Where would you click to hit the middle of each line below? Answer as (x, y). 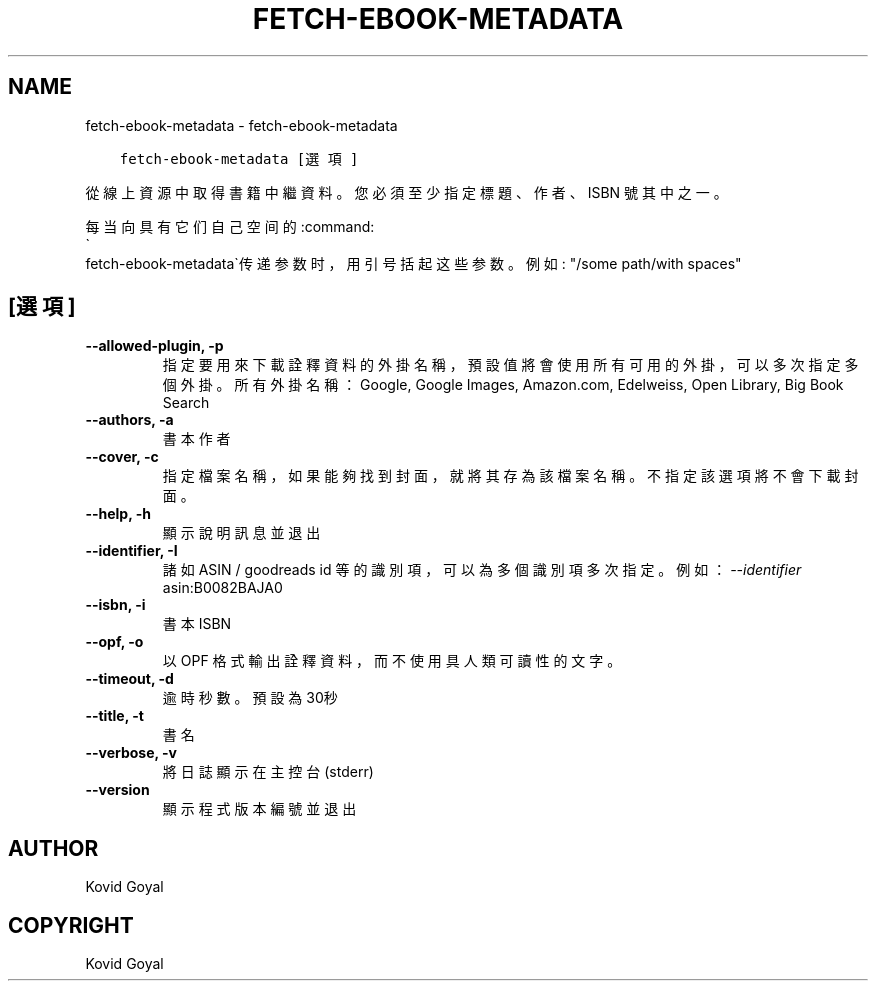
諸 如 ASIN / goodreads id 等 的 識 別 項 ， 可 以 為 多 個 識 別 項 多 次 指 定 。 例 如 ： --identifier (482, 570)
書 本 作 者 (196, 439)
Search (186, 403)
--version (117, 790)
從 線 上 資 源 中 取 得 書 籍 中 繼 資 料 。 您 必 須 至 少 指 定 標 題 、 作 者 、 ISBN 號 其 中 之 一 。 (406, 192)
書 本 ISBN (197, 624)
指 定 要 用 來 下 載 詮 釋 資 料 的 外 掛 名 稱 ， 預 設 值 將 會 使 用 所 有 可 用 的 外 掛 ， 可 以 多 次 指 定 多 (510, 365)
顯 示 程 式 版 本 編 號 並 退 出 (259, 809)
